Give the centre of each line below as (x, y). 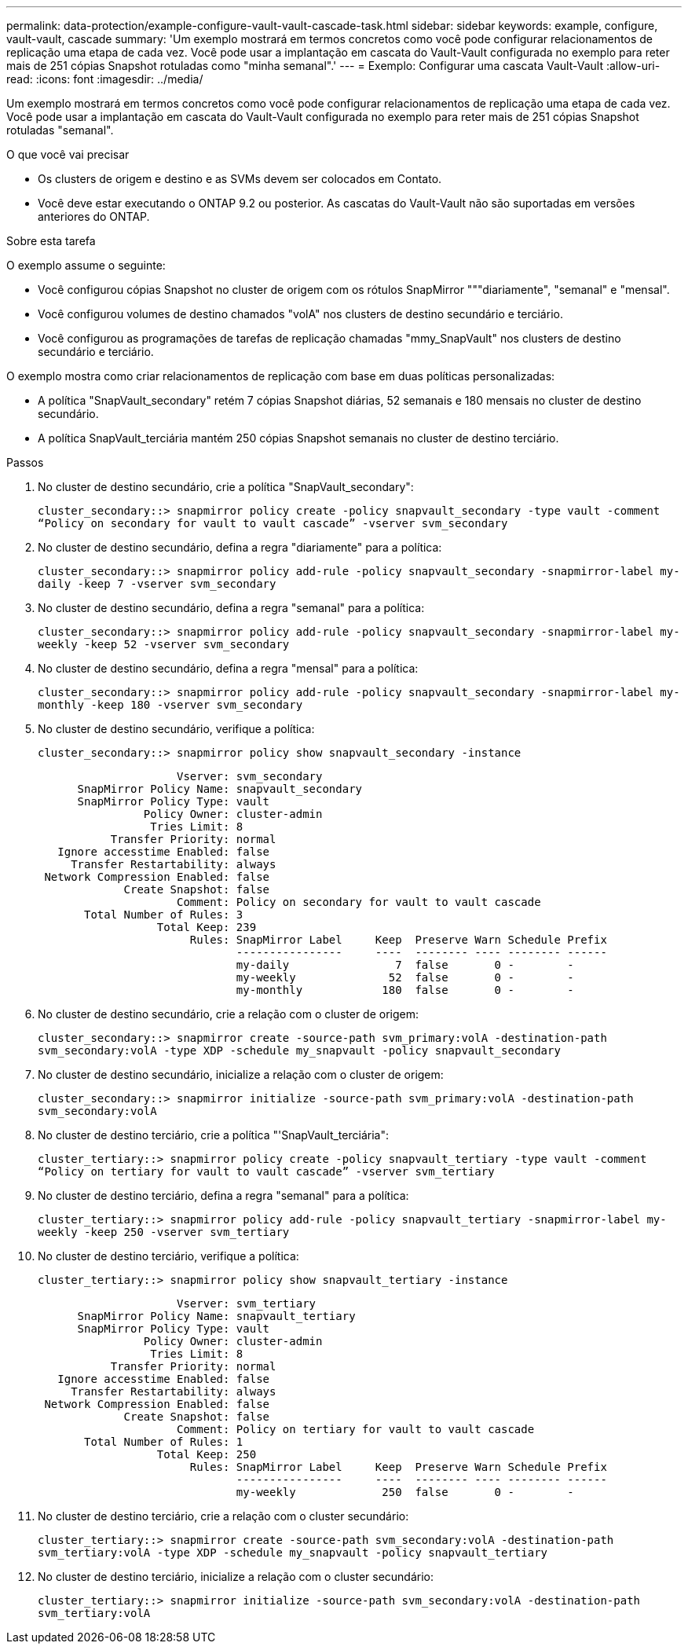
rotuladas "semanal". (60, 130)
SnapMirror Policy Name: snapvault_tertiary (216, 1316)
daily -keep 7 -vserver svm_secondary (157, 584)
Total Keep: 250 (207, 1454)
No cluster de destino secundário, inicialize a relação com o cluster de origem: (241, 1074)
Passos (25, 462)
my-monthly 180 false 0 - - (405, 990)
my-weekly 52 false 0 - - (405, 977)
